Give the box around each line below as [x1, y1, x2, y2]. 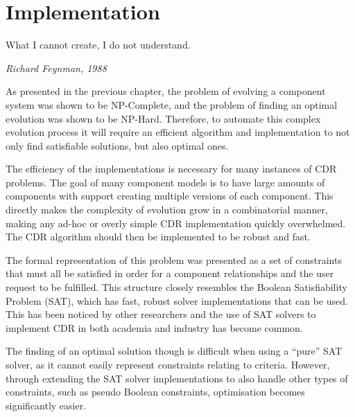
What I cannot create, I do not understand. [6, 37, 191, 52]
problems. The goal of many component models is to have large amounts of [6, 175, 325, 189]
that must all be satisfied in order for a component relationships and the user [6, 266, 334, 281]
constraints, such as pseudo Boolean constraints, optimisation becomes [6, 384, 305, 399]
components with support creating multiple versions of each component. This [6, 188, 334, 203]
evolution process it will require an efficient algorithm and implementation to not [6, 125, 350, 139]
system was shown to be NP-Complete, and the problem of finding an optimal [6, 97, 338, 112]
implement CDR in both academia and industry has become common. [6, 320, 303, 335]
